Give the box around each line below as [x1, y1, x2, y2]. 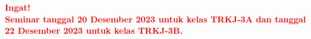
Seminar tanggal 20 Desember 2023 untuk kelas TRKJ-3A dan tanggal [5, 12, 306, 25]
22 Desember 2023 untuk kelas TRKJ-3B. [5, 24, 183, 37]
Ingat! [5, 1, 31, 13]
